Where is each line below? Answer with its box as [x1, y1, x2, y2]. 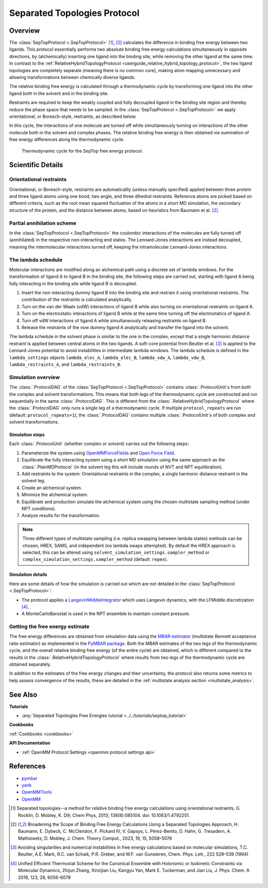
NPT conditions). [21, 506, 57, 512]
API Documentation [9, 740, 51, 746]
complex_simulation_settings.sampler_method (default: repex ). [22, 556, 168, 562]
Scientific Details [9, 161, 64, 169]
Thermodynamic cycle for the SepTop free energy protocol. [21, 148, 143, 154]
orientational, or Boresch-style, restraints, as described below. [9, 113, 137, 119]
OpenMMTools [21, 789, 52, 795]
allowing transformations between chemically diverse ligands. [9, 75, 136, 81]
